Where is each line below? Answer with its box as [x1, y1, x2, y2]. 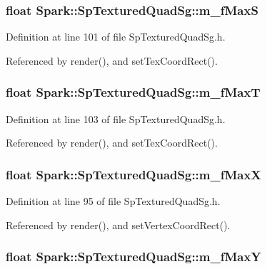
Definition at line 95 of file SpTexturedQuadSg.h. [6, 194, 221, 209]
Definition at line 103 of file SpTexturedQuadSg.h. [6, 111, 226, 126]
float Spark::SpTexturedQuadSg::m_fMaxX [6, 165, 261, 183]
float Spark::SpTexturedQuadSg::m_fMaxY [6, 248, 261, 265]
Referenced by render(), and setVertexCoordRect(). [6, 217, 231, 232]
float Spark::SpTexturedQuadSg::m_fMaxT [6, 83, 261, 101]
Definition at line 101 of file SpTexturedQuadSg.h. [6, 29, 226, 44]
